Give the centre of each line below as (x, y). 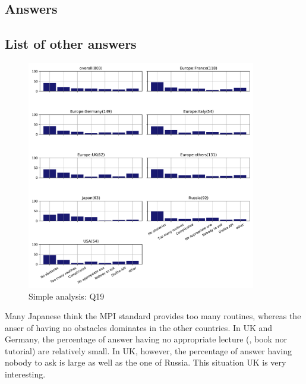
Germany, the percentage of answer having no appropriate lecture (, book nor (146, 339)
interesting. (25, 374)
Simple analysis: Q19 (67, 296)
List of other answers (71, 44)
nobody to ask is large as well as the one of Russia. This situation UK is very (146, 362)
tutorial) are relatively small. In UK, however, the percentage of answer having (148, 350)
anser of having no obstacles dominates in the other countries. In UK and (139, 327)
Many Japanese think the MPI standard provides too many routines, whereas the (153, 316)
